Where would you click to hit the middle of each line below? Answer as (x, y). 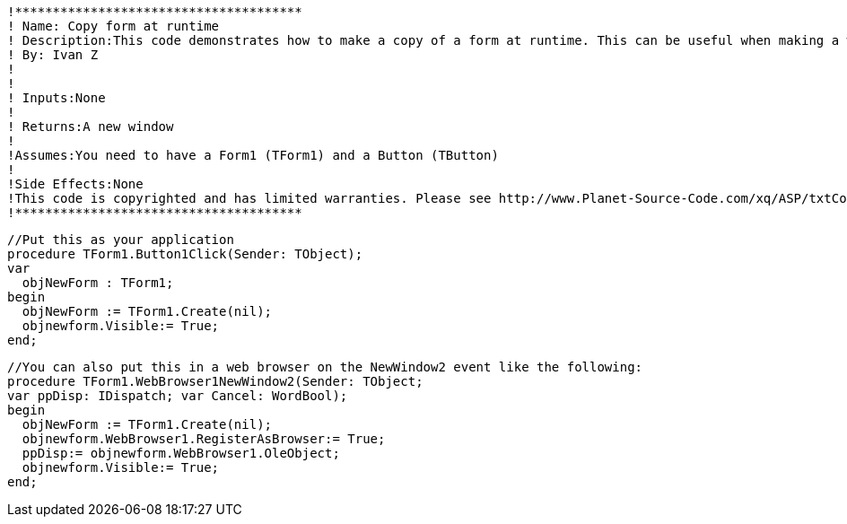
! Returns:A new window (91, 127)
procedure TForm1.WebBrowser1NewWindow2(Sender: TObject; (215, 381)
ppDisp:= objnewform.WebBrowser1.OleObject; (181, 453)
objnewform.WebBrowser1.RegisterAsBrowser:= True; (204, 439)
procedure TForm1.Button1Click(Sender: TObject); (185, 254)
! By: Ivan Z (53, 55)
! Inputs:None (57, 98)
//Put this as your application (121, 240)
